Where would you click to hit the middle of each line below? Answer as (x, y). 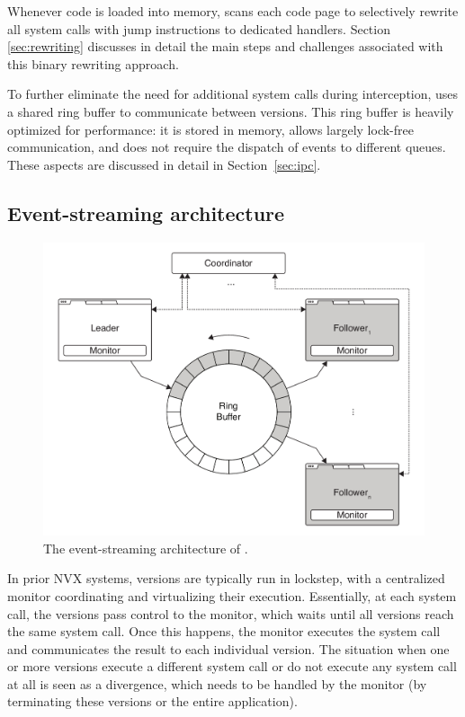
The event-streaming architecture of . (146, 548)
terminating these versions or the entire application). (152, 701)
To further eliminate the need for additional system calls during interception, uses (233, 94)
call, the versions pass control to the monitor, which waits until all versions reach (231, 613)
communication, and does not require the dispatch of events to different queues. (227, 147)
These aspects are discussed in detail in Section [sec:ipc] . (164, 164)
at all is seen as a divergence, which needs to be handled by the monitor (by (217, 683)
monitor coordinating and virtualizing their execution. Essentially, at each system (232, 595)
